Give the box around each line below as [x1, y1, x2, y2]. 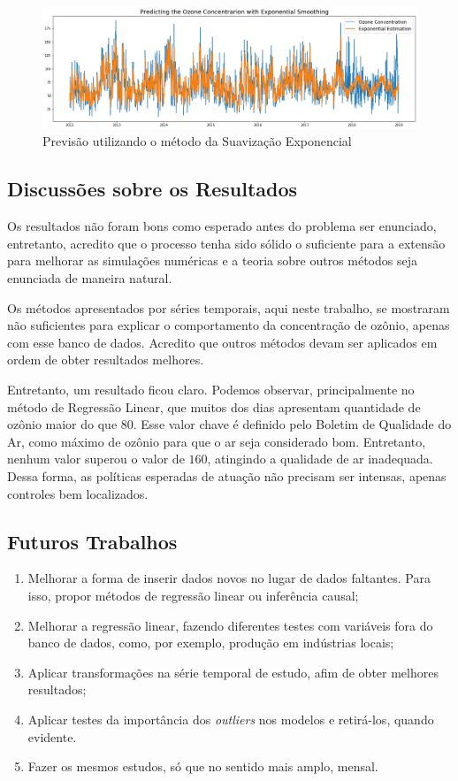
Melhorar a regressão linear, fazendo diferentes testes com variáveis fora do [27, 616, 433, 634]
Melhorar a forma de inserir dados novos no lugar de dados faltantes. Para [27, 569, 431, 587]
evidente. [27, 727, 77, 746]
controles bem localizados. [7, 484, 149, 502]
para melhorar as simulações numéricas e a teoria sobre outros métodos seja [7, 251, 417, 270]
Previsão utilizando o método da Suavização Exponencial [42, 132, 352, 150]
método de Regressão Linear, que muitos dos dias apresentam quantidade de [7, 397, 421, 416]
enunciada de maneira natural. [7, 269, 172, 287]
